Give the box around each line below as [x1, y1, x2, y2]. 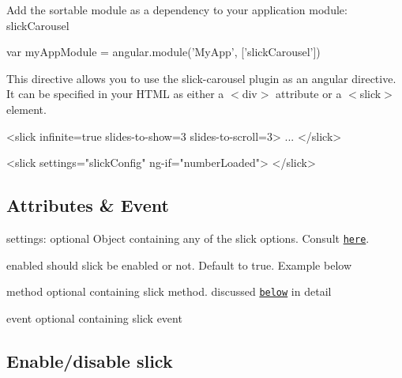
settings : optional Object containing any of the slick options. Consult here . [6, 229, 370, 246]
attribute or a [276, 85, 342, 102]
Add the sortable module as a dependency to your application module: [6, 2, 348, 17]
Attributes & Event [6, 193, 169, 217]
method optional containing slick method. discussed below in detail [6, 283, 332, 300]
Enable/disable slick [6, 348, 173, 372]
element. [6, 100, 47, 117]
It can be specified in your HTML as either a [6, 85, 224, 102]
